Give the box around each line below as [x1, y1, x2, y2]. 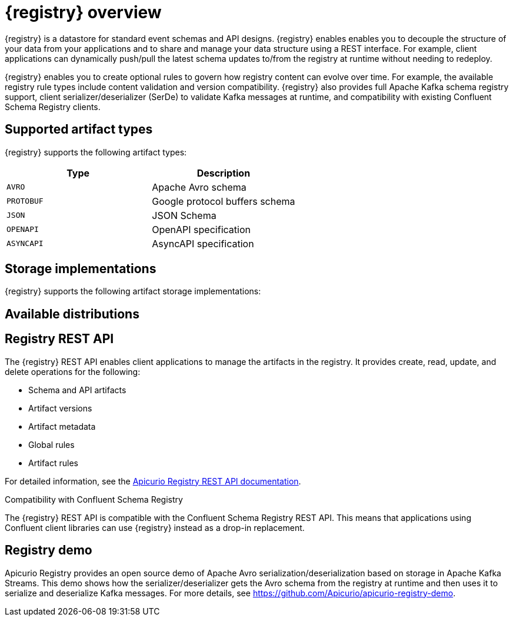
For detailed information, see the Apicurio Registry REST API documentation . [5, 476, 301, 486]
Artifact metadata [28, 421, 96, 431]
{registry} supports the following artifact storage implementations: [5, 286, 261, 297]
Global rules [28, 439, 75, 450]
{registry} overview [5, 2, 162, 22]
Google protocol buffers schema [152, 195, 295, 207]
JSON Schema [152, 209, 216, 221]
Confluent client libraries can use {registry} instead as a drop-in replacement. [5, 522, 305, 533]
